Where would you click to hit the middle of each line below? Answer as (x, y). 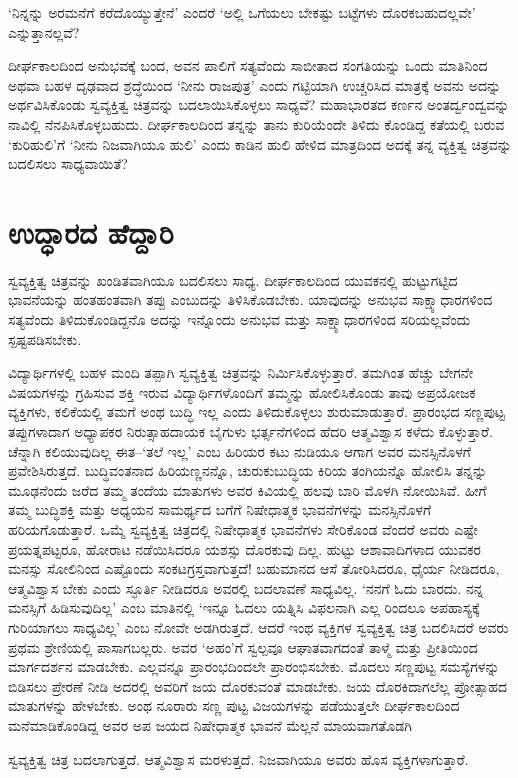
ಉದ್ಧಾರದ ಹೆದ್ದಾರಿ (91, 231)
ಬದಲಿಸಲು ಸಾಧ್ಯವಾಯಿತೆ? (68, 163)
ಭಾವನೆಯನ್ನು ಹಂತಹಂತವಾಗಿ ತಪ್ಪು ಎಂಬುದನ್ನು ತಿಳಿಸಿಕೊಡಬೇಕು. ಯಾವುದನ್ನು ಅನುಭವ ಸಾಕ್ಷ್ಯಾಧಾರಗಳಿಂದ (250, 299)
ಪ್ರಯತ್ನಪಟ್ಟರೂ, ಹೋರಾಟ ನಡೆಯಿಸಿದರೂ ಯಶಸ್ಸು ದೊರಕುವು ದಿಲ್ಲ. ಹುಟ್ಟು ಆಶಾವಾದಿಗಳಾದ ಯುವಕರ (244, 548)
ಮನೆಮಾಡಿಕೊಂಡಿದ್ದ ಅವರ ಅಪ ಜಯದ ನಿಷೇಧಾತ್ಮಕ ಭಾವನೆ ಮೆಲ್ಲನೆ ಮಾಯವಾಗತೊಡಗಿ (210, 724)
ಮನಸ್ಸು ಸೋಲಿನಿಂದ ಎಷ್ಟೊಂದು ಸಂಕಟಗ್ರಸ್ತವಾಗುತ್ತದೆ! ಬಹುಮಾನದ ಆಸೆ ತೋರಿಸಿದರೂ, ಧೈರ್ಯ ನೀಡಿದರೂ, (254, 568)
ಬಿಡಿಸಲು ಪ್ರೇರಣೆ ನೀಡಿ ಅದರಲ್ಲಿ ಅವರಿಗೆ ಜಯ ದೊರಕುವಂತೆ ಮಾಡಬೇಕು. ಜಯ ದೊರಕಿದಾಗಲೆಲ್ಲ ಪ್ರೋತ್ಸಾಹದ (258, 685)
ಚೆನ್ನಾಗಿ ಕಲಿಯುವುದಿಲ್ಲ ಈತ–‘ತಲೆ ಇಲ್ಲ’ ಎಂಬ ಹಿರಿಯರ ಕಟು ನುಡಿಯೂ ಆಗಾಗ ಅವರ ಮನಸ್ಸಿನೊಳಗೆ (239, 450)
